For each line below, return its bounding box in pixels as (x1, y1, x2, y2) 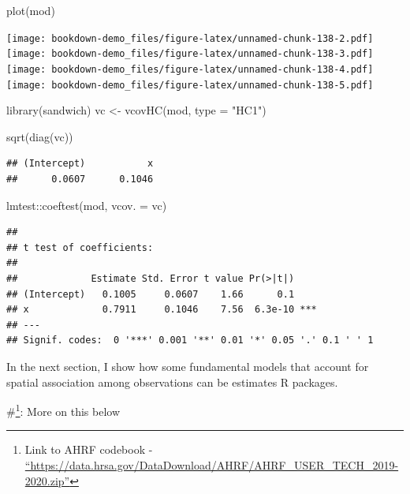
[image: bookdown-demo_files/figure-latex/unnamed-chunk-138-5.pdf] (6, 79, 374, 91)
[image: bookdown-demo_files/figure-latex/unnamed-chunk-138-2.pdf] (6, 32, 374, 44)
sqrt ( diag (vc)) (6, 128, 73, 144)
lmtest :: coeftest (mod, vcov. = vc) (6, 196, 167, 213)
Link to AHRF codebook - (24, 441, 153, 458)
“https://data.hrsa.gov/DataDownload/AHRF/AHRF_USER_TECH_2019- (24, 456, 399, 473)
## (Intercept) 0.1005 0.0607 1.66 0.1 (6, 288, 295, 300)
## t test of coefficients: (6, 241, 154, 253)
